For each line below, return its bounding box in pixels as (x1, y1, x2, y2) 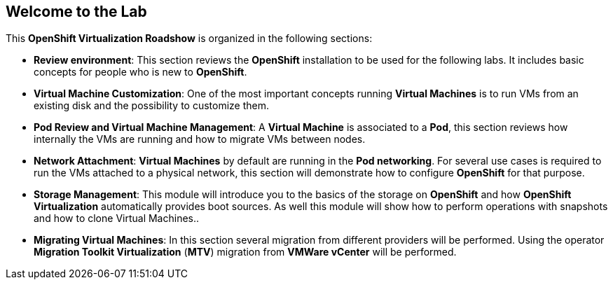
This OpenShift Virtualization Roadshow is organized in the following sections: (6, 32, 373, 45)
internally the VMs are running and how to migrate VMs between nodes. (34, 133, 366, 146)
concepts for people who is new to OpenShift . (34, 66, 247, 78)
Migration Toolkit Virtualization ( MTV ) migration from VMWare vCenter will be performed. (34, 246, 457, 258)
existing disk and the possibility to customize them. (34, 99, 270, 112)
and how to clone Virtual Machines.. (34, 212, 200, 225)
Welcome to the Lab (6, 3, 147, 20)
